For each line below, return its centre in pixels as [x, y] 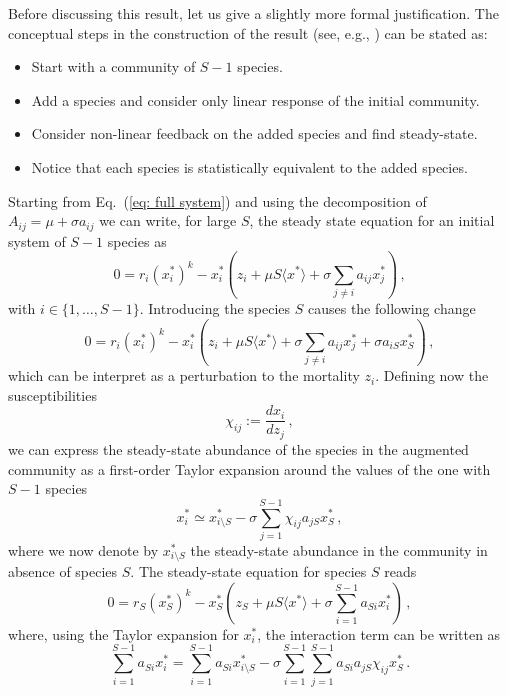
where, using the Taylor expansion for [123, 633]
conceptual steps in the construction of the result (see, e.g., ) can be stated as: [248, 32]
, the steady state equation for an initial [372, 220]
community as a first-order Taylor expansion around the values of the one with [249, 468]
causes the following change [391, 307]
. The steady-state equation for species [248, 571]
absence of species [63, 571]
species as [137, 240]
